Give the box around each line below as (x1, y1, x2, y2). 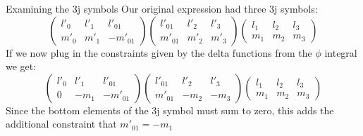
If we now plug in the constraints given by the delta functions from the (6, 45, 312, 60)
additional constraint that (6, 116, 117, 131)
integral (324, 45, 357, 60)
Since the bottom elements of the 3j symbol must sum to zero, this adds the (6, 102, 334, 117)
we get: (6, 59, 37, 74)
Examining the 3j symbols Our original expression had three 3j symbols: (6, 1, 318, 15)
